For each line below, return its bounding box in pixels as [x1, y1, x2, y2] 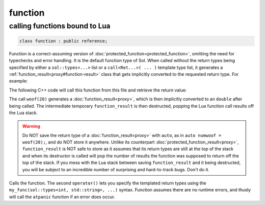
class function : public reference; [19, 38, 108, 44]
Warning [22, 123, 40, 129]
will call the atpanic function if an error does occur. [9, 194, 115, 200]
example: [9, 78, 28, 84]
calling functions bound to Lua [9, 22, 110, 30]
